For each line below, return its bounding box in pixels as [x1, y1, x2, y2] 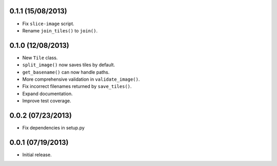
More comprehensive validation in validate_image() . [22, 76, 140, 82]
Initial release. [22, 152, 52, 158]
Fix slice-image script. [22, 21, 74, 27]
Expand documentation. [22, 90, 73, 97]
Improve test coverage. [22, 98, 71, 104]
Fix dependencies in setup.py [22, 125, 85, 131]
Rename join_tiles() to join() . [22, 27, 97, 33]
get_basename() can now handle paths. [22, 69, 110, 75]
